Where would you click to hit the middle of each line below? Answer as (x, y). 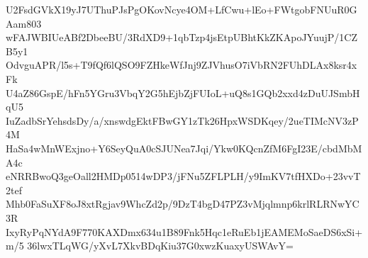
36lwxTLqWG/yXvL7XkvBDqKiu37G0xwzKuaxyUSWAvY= (160, 246)
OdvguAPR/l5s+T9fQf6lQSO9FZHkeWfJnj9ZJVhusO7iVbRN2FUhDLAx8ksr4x (182, 65)
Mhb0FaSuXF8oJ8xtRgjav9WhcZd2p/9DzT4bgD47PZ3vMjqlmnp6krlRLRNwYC (183, 204)
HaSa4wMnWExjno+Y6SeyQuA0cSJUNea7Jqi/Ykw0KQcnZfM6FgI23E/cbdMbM (184, 148)
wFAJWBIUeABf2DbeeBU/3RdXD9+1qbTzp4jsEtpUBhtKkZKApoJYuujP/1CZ (182, 37)
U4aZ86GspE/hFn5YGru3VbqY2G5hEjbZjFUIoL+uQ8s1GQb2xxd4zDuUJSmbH (183, 92)
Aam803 (24, 23)
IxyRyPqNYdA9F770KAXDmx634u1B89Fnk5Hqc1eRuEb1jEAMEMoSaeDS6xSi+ (184, 231)
